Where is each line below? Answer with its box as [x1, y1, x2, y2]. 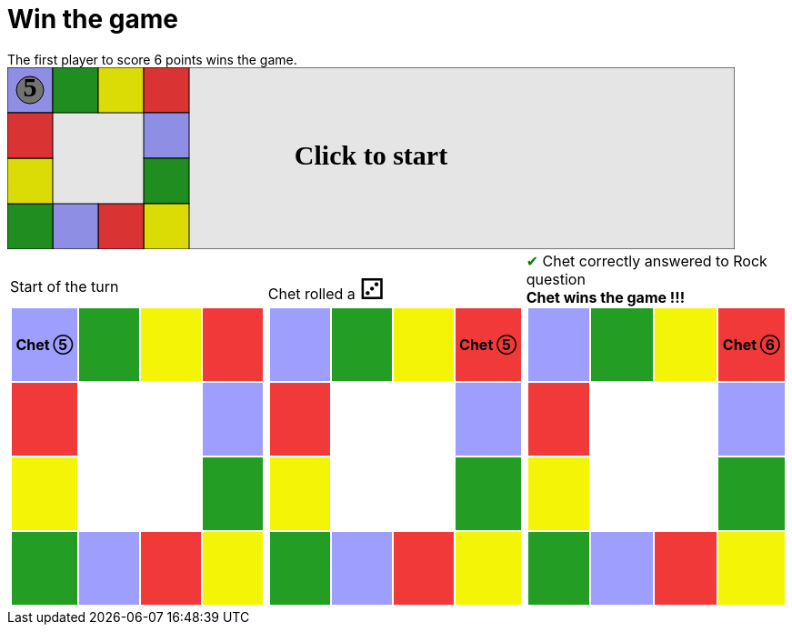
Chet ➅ [722, 335, 781, 354]
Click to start [294, 139, 448, 170]
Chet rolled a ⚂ [267, 270, 386, 306]
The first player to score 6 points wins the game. [7, 51, 297, 67]
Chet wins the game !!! [526, 287, 686, 306]
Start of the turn [10, 276, 119, 296]
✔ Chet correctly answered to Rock [526, 251, 767, 270]
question [526, 269, 586, 288]
